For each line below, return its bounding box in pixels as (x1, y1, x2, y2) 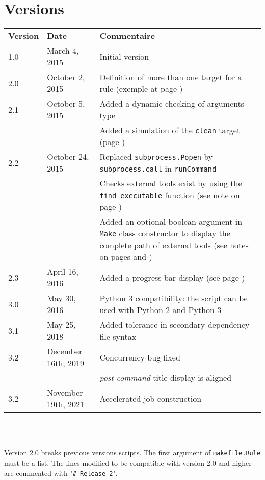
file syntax (99, 330, 137, 343)
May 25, (47, 319, 76, 331)
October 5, (47, 98, 85, 110)
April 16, (47, 266, 79, 278)
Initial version (99, 50, 149, 62)
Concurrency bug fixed (99, 351, 180, 363)
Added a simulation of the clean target (99, 124, 241, 136)
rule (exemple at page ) (99, 83, 183, 95)
